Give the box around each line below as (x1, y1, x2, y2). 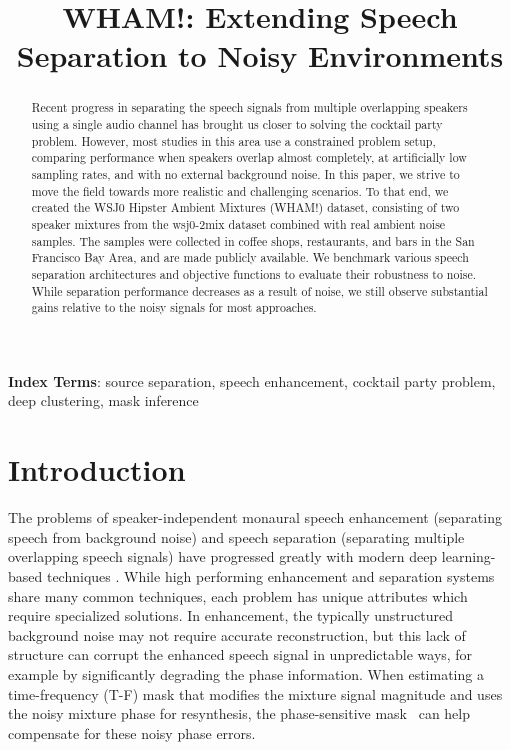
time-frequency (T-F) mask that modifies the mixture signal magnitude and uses (8, 683, 503, 704)
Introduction (8, 449, 186, 490)
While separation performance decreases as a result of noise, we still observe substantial (31, 282, 488, 299)
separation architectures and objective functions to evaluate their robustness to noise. (31, 265, 477, 282)
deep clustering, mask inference (8, 390, 199, 411)
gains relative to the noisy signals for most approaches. (31, 299, 317, 316)
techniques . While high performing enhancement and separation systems (46, 565, 495, 586)
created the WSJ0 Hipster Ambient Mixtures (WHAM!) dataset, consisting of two (31, 199, 460, 216)
